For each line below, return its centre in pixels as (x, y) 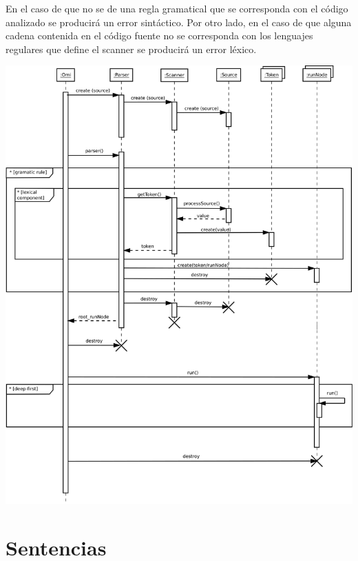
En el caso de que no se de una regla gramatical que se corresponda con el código (177, 8)
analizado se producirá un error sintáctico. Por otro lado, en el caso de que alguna (179, 22)
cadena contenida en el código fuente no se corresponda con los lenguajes (159, 35)
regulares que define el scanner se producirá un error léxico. (131, 49)
